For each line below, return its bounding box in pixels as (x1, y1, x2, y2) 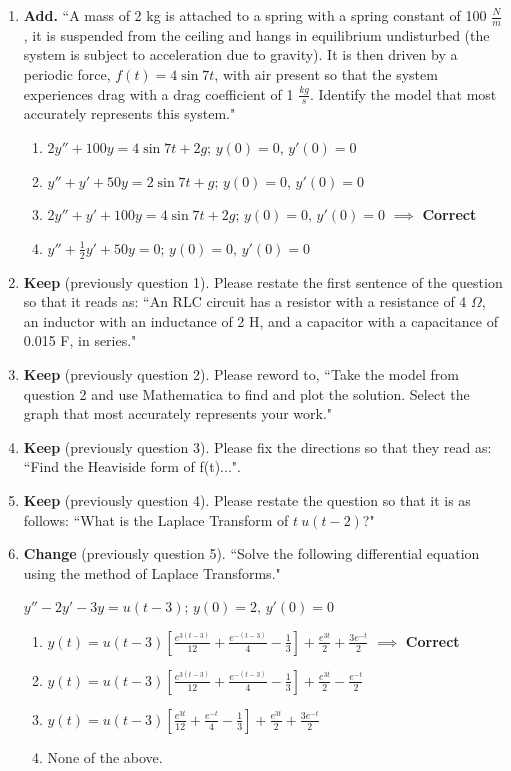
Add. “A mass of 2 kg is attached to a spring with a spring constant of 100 (23, 5, 487, 25)
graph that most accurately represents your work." (23, 403, 333, 424)
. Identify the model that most (309, 83, 497, 104)
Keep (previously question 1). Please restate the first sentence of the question (23, 271, 503, 292)
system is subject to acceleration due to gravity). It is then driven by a (23, 44, 458, 65)
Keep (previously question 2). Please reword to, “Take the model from (23, 364, 459, 385)
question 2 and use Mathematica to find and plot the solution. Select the (23, 383, 470, 404)
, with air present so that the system (214, 64, 438, 85)
